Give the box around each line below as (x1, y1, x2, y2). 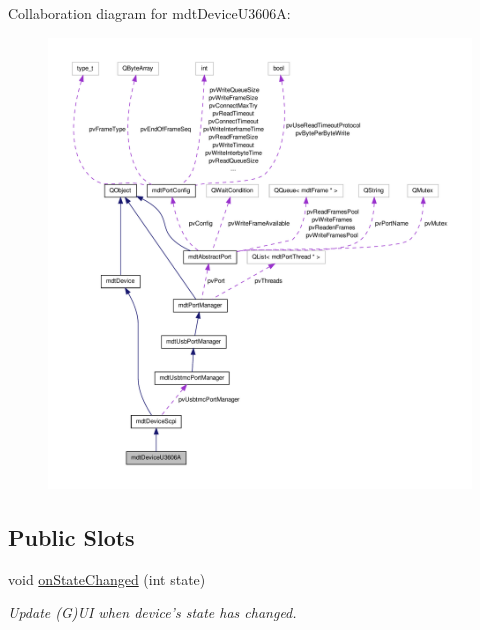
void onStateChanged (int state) (8, 568, 206, 589)
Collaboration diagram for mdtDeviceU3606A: (8, 3, 291, 23)
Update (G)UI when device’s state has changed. (8, 602, 297, 623)
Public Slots (8, 521, 135, 552)
